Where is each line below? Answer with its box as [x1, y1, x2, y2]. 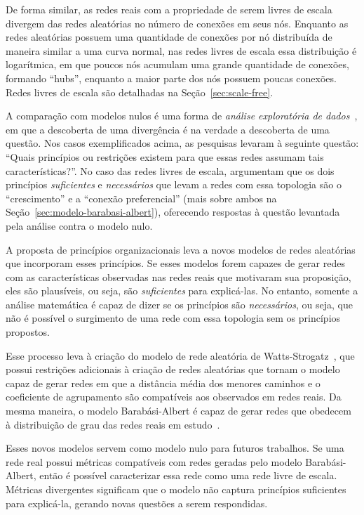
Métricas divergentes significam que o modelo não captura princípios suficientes [6, 482, 346, 496]
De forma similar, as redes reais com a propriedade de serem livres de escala [6, 2, 332, 16]
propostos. [6, 325, 50, 339]
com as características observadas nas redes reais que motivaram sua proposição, [6, 269, 351, 284]
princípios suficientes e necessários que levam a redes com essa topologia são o [6, 177, 342, 192]
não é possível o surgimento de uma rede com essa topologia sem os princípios [6, 311, 341, 325]
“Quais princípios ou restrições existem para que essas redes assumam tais [6, 149, 324, 164]
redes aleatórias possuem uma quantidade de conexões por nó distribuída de [6, 30, 332, 44]
